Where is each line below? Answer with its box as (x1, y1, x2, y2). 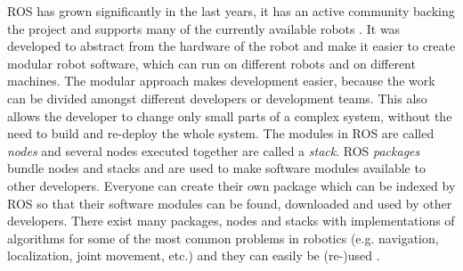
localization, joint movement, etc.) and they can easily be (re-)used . (7, 246, 380, 265)
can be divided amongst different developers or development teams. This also (7, 88, 427, 107)
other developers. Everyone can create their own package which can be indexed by (7, 176, 456, 194)
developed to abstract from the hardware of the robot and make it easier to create (7, 37, 456, 55)
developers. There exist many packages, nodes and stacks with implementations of (7, 211, 455, 230)
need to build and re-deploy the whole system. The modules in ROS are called (7, 124, 435, 143)
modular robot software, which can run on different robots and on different (7, 53, 416, 72)
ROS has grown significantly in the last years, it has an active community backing (7, 2, 455, 20)
